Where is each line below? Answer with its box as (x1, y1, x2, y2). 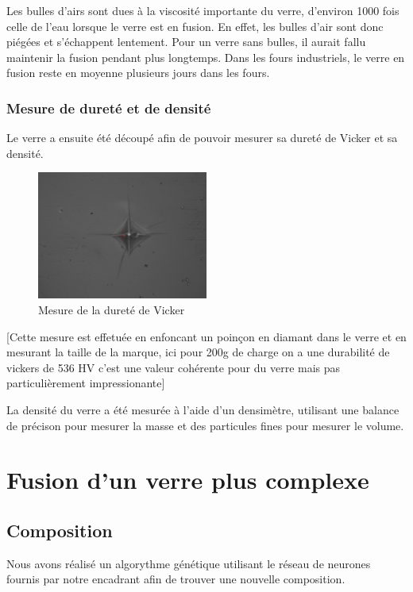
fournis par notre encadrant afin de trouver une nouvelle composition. (6, 571, 345, 587)
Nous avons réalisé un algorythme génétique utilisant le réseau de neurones (6, 555, 371, 571)
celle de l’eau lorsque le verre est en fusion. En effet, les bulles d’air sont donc (6, 17, 384, 34)
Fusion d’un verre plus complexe (6, 463, 369, 496)
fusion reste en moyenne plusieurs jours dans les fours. (6, 64, 270, 81)
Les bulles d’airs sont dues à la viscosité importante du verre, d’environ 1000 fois (6, 2, 399, 18)
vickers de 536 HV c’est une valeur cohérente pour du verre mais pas (6, 359, 341, 375)
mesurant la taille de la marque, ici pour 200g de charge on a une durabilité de (6, 344, 390, 360)
